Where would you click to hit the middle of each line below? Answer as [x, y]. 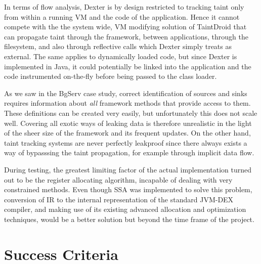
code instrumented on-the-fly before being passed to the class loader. [111, 76]
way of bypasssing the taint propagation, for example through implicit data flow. [129, 152]
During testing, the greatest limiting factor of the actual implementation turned [128, 169]
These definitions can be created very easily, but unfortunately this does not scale [131, 113]
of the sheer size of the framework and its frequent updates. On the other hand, [127, 133]
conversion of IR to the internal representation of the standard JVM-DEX [119, 199]
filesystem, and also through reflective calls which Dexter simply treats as [118, 46]
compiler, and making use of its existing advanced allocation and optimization [125, 209]
